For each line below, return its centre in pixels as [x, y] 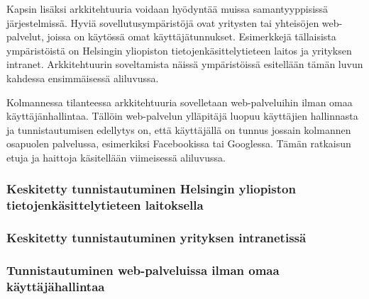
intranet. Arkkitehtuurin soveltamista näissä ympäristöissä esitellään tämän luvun [185, 64]
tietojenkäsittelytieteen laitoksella [105, 205]
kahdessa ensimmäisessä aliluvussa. [83, 78]
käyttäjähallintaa [56, 286]
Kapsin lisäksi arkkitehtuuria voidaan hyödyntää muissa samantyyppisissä [167, 9]
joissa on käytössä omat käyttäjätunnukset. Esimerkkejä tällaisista [192, 36]
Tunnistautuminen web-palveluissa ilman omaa [143, 270]
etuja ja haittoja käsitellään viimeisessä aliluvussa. [116, 157]
